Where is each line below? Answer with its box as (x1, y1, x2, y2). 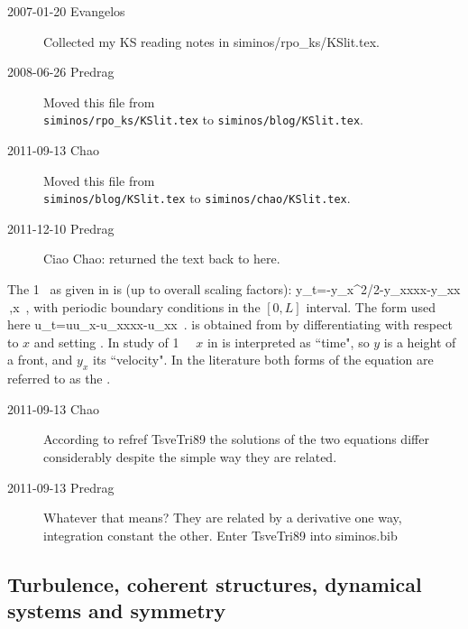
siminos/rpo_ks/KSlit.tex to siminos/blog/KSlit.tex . (43, 110, 363, 129)
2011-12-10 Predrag (7, 218, 115, 237)
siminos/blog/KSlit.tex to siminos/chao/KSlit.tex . (43, 189, 351, 208)
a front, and (7, 350, 73, 369)
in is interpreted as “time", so (206, 332, 370, 351)
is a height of (383, 332, 456, 351)
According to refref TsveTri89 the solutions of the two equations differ (43, 430, 429, 449)
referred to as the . (7, 369, 111, 388)
